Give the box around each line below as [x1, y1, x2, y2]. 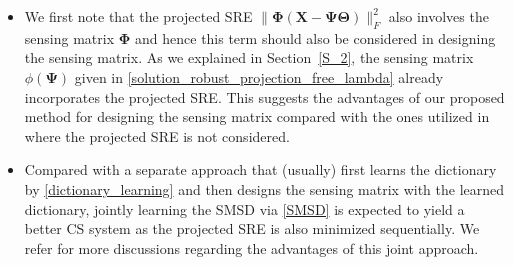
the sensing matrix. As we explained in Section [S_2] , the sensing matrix [24, 47, 474, 68]
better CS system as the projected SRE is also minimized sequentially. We [24, 218, 480, 239]
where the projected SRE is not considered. [24, 125, 290, 146]
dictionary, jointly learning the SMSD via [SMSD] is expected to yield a [24, 198, 465, 219]
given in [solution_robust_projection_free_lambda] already [74, 66, 444, 87]
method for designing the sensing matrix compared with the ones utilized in [24, 106, 490, 127]
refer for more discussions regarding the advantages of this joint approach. [24, 237, 479, 258]
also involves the [388, 6, 489, 26]
